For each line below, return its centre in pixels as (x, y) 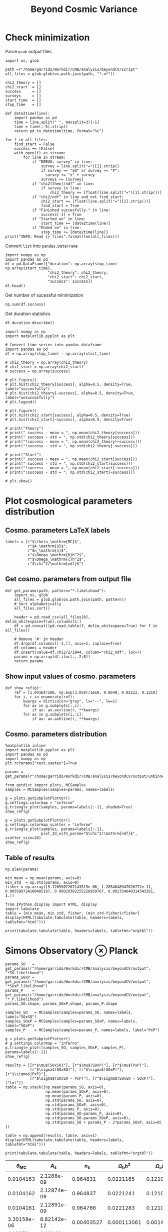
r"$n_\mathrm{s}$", (48, 550)
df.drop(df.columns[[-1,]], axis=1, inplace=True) (68, 643)
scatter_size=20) (23, 838)
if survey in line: (61, 188)
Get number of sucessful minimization (44, 295)
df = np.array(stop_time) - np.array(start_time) (58, 353)
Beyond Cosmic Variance (84, 9)
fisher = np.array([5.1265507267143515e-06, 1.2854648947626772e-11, (79, 887)
